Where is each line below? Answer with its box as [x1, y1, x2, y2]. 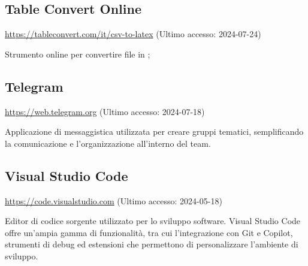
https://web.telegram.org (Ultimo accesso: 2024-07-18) [5, 105, 205, 117]
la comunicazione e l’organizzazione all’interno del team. [5, 137, 211, 149]
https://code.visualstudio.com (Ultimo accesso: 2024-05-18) [5, 194, 222, 207]
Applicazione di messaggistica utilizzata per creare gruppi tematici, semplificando [5, 125, 304, 138]
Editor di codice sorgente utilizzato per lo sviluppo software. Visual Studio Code [5, 214, 301, 227]
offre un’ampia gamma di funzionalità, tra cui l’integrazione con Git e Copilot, [5, 226, 293, 238]
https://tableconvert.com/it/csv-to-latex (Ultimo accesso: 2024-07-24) [5, 28, 261, 40]
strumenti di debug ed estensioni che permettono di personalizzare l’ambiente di [5, 238, 298, 250]
